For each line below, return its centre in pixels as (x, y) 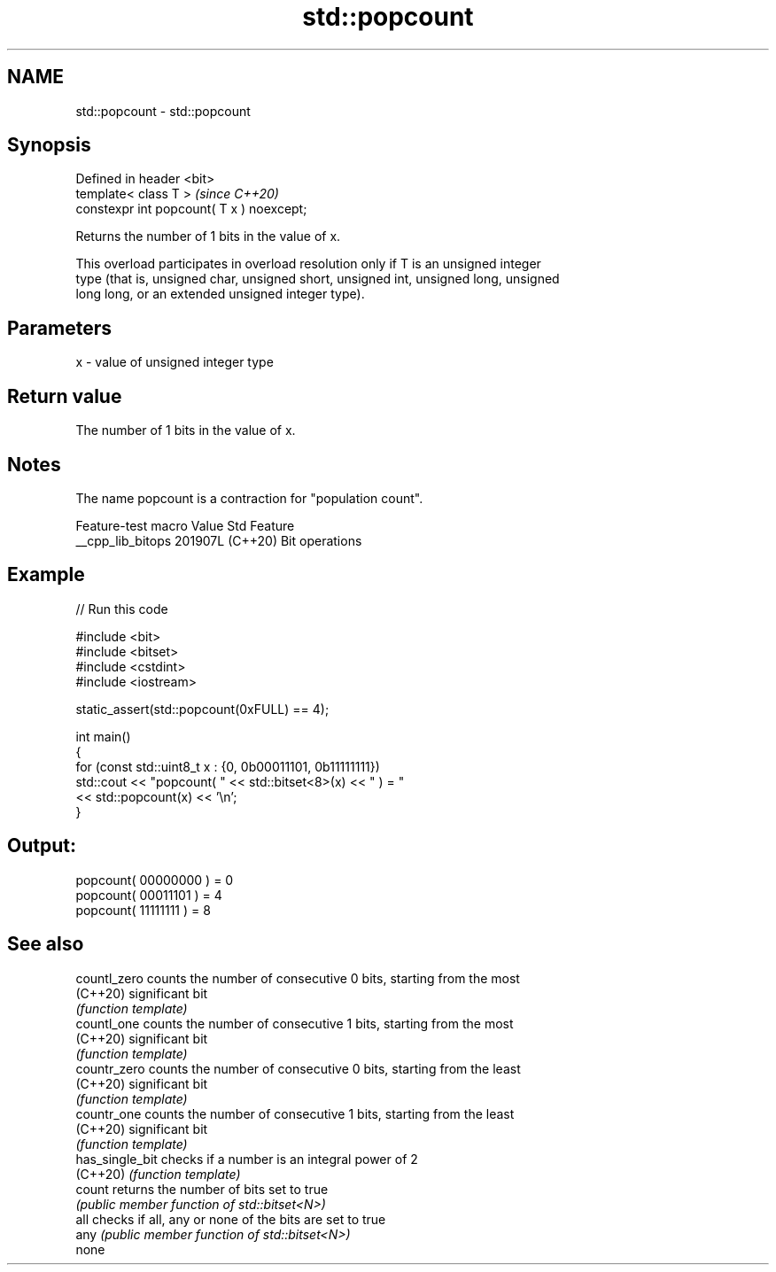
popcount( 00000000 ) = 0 (155, 880)
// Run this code (122, 609)
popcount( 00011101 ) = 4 (149, 895)
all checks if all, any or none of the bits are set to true (231, 1219)
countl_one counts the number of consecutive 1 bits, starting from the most (295, 1023)
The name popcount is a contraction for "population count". (249, 498)
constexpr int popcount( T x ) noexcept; (191, 209)
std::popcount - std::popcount (163, 111)
